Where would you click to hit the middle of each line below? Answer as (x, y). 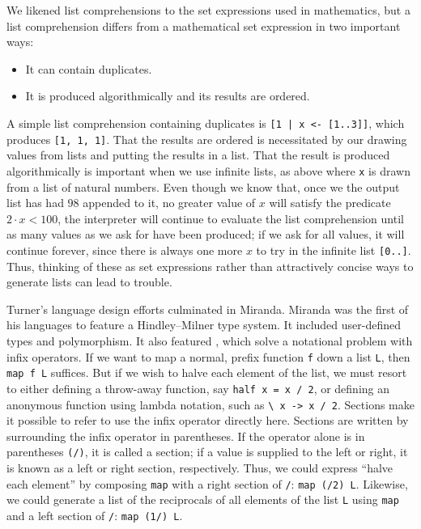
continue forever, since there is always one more (125, 250)
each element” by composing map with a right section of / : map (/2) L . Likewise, (207, 483)
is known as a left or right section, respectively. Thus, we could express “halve (200, 468)
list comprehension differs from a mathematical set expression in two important (204, 25)
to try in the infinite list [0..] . (334, 250)
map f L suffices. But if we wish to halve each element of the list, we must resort (207, 372)
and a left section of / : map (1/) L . (95, 515)
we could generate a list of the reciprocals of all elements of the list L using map (203, 499)
